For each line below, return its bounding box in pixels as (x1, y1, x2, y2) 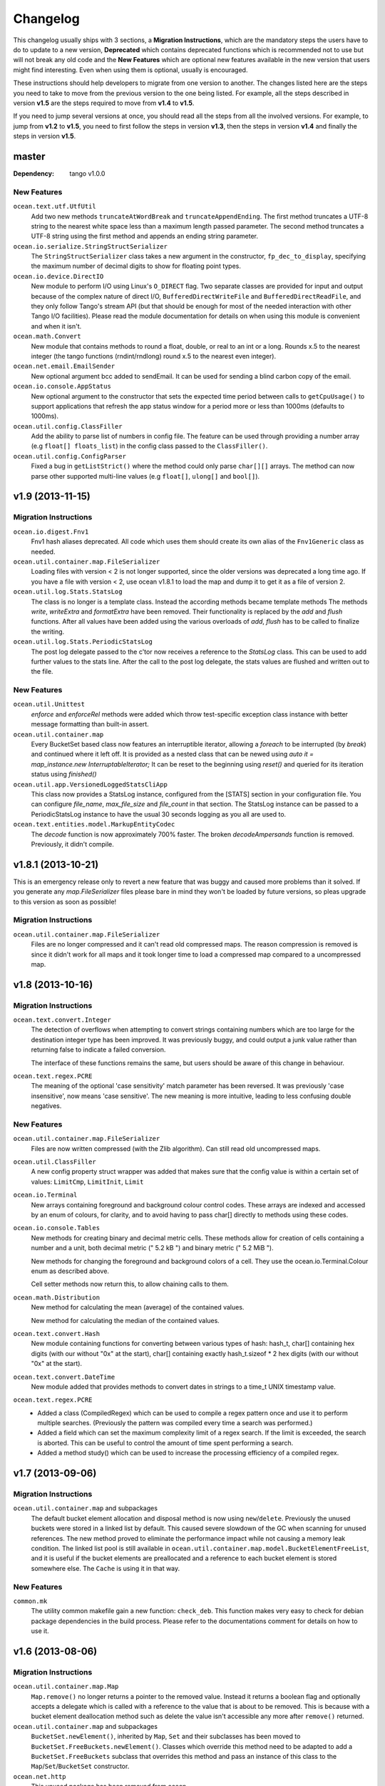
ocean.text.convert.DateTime (13, 1372, 115, 1381)
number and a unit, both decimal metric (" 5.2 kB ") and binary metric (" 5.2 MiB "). (31, 1244, 274, 1252)
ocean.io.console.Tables (13, 1224, 100, 1232)
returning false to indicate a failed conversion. (31, 1045, 166, 1054)
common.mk (13, 1597, 48, 1605)
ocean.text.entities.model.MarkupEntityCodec (13, 820, 175, 829)
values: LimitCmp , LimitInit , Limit (31, 1177, 144, 1186)
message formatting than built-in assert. (31, 720, 149, 729)
